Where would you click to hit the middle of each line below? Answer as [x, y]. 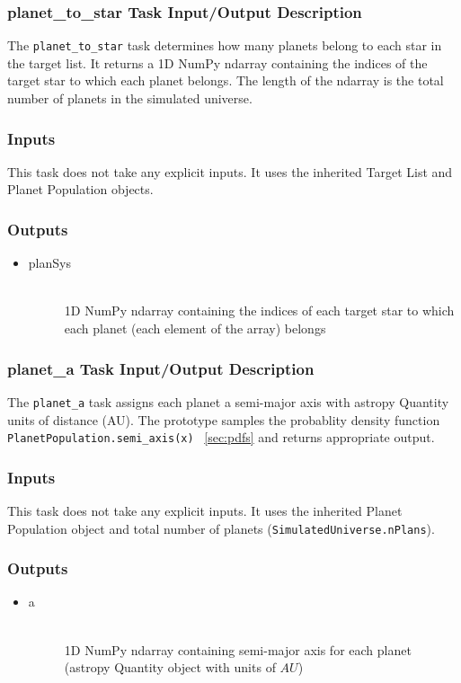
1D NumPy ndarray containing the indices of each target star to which [259, 310]
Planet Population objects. [80, 189]
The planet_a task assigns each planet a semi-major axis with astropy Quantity [228, 401]
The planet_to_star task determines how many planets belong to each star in [225, 45]
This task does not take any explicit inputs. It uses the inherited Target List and [230, 171]
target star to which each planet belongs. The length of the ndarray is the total [226, 80]
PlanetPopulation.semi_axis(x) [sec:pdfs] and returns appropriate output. [221, 437]
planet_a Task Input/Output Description [161, 368]
